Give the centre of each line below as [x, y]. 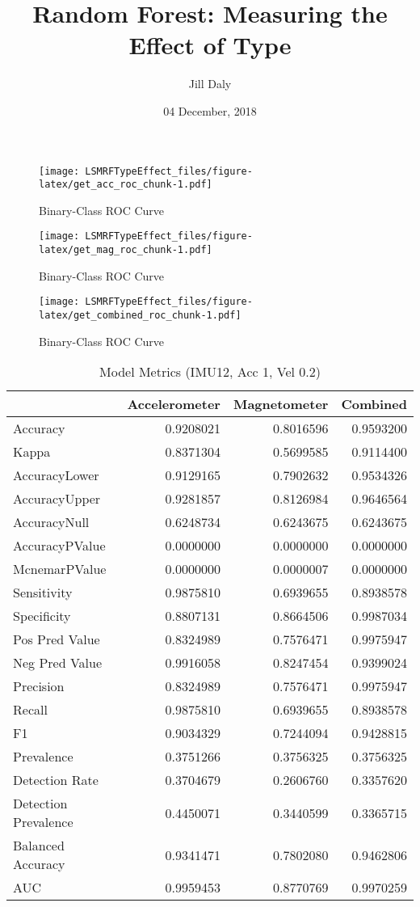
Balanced [39, 846]
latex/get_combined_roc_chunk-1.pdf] [140, 315]
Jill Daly [210, 84]
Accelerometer [174, 404]
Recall [30, 710]
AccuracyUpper [57, 499]
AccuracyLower [56, 475]
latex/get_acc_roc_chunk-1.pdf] [126, 185]
